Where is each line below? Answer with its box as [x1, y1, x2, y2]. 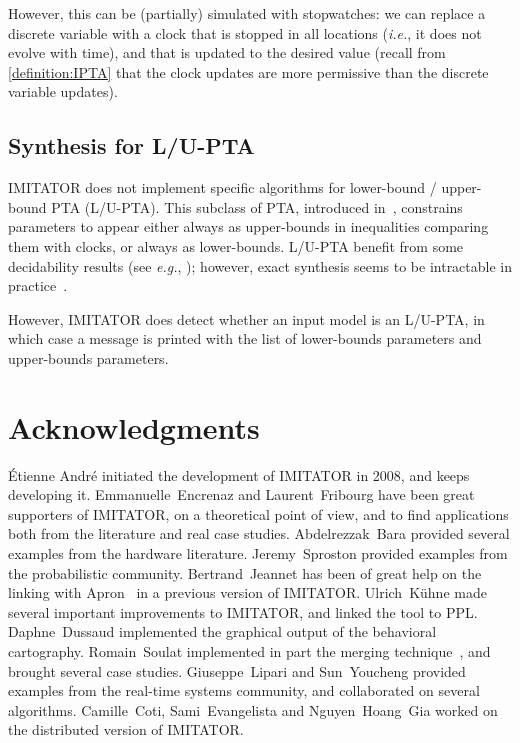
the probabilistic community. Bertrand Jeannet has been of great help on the [8, 562, 482, 583]
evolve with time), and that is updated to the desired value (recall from [8, 42, 446, 63]
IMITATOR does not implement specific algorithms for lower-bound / [8, 177, 437, 198]
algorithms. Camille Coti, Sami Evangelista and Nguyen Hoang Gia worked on [8, 699, 498, 720]
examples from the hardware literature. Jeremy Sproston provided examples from [8, 543, 508, 564]
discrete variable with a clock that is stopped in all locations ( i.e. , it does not [8, 22, 482, 43]
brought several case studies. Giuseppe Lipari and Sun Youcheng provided [8, 660, 466, 681]
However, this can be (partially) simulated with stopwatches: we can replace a [8, 3, 486, 23]
